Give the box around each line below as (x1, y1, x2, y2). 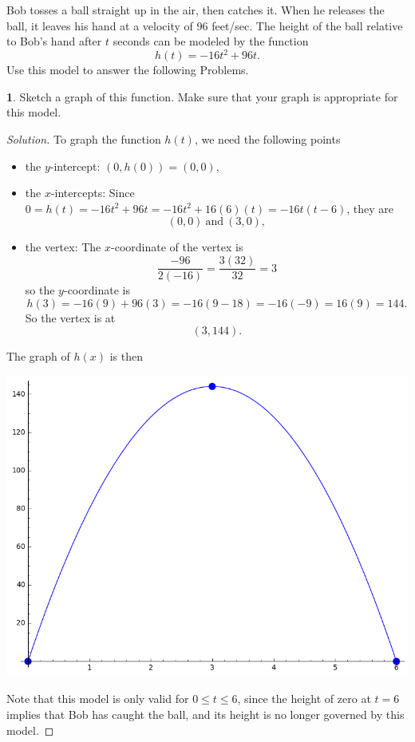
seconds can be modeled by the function (113, 33, 309, 49)
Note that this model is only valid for (6, 690, 189, 707)
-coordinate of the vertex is (111, 239, 243, 255)
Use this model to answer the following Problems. (6, 61, 249, 78)
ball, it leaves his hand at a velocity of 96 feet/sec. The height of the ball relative (6, 17, 403, 34)
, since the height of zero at (237, 690, 371, 707)
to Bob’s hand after (6, 33, 102, 49)
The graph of (6, 348, 70, 365)
